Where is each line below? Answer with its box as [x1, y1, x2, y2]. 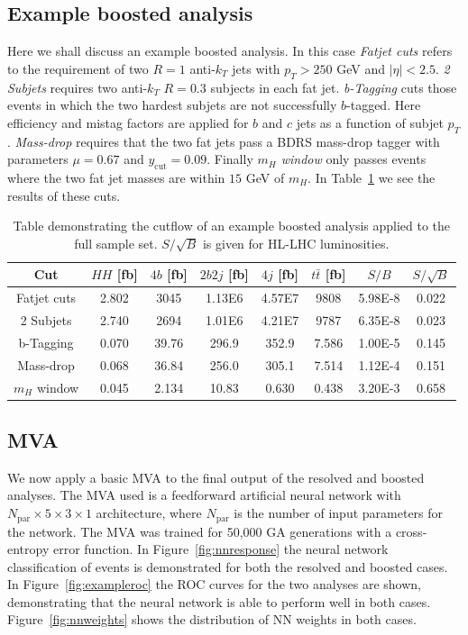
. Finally [206, 150, 253, 168]
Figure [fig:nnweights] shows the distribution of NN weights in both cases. [7, 610, 417, 629]
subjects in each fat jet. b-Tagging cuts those [210, 77, 457, 96]
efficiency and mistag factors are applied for [7, 113, 249, 132]
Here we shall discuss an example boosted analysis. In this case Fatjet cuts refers [7, 41, 453, 60]
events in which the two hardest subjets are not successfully [7, 95, 337, 114]
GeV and [336, 59, 385, 77]
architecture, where [96, 503, 202, 522]
